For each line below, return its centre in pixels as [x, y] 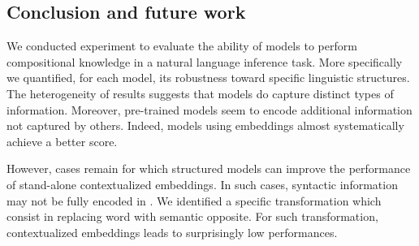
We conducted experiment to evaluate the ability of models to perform [182, 46]
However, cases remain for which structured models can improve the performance [209, 168]
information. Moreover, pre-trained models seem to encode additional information [209, 109]
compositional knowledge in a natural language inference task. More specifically [205, 61]
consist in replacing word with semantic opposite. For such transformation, [192, 216]
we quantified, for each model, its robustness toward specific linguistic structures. [208, 78]
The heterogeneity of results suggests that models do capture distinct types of [200, 93]
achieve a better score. [62, 141]
